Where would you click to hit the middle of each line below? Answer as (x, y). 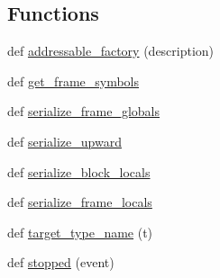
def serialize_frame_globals (84, 111)
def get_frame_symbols (73, 81)
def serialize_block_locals (79, 171)
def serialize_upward (64, 141)
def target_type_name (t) (80, 232)
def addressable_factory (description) (111, 51)
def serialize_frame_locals (80, 202)
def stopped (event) (61, 262)
